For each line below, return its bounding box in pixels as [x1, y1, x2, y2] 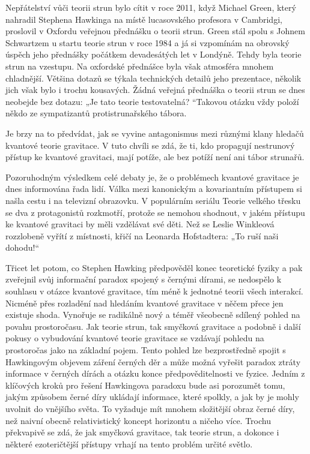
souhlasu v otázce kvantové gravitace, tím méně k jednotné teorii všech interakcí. [5, 285, 303, 297]
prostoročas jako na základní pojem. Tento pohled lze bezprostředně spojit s [5, 344, 286, 356]
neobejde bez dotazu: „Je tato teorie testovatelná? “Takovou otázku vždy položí [5, 95, 299, 107]
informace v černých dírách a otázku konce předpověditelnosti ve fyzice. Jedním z [5, 367, 305, 380]
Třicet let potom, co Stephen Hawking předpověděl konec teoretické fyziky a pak [5, 261, 303, 273]
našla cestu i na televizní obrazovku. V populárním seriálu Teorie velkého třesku [5, 194, 301, 206]
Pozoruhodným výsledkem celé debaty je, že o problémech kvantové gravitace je [5, 170, 299, 183]
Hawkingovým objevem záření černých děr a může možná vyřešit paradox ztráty [5, 355, 301, 368]
